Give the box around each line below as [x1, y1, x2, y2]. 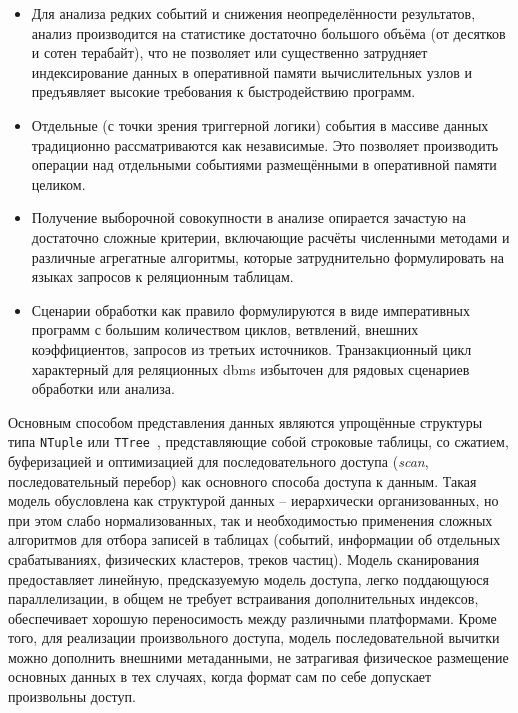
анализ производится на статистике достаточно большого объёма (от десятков [31, 22, 506, 43]
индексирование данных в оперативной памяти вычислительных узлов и [31, 61, 472, 82]
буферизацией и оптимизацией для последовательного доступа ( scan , [8, 450, 429, 471]
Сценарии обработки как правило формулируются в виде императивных [31, 299, 470, 320]
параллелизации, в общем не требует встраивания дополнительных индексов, [8, 588, 479, 609]
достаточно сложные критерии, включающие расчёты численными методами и [31, 226, 510, 247]
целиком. [31, 173, 86, 194]
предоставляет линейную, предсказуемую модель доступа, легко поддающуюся [8, 568, 489, 589]
